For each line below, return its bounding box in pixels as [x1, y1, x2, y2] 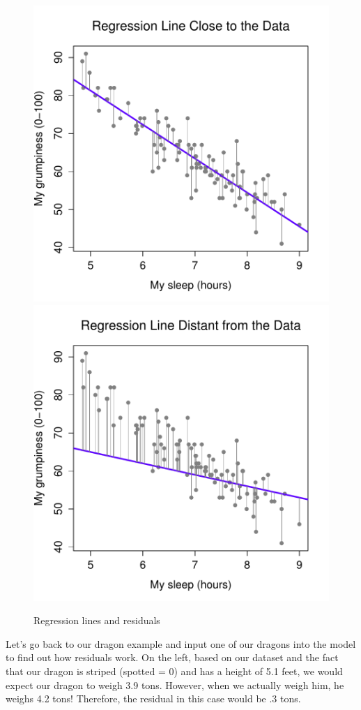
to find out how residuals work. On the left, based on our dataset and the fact [6, 650, 339, 665]
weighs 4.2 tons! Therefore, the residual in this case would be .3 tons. [6, 691, 301, 706]
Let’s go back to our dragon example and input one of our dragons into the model [6, 636, 356, 651]
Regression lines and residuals [33, 613, 160, 628]
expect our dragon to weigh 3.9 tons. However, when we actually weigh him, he [6, 677, 344, 692]
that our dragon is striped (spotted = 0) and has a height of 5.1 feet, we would [6, 663, 343, 678]
